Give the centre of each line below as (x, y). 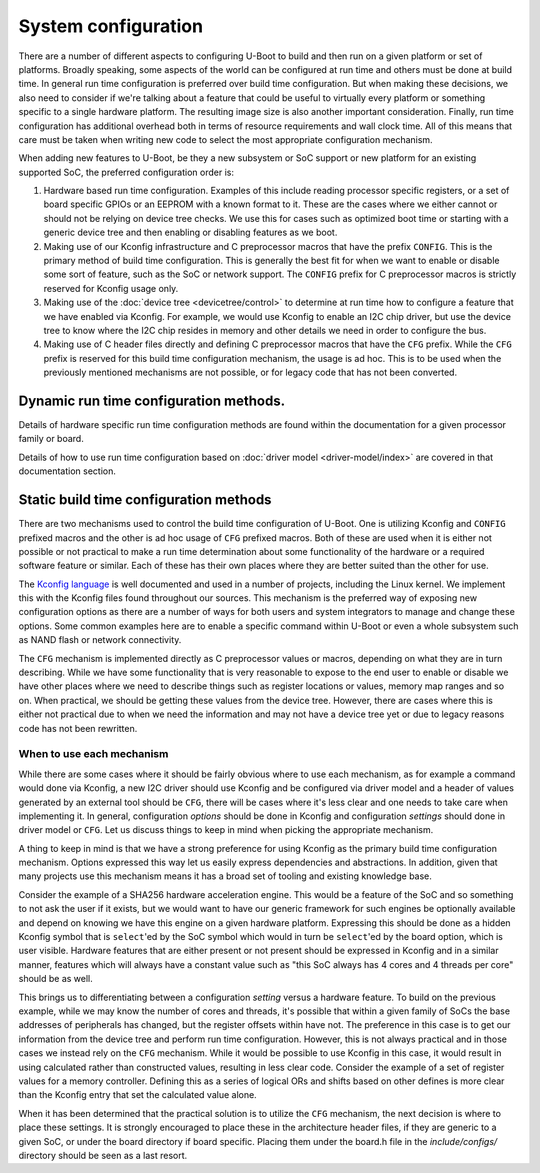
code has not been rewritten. (78, 728)
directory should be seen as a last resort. (103, 1155)
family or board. (51, 439)
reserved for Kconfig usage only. (111, 288)
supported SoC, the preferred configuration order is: (126, 172)
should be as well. (56, 979)
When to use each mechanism (93, 754)
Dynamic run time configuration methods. (151, 400)
